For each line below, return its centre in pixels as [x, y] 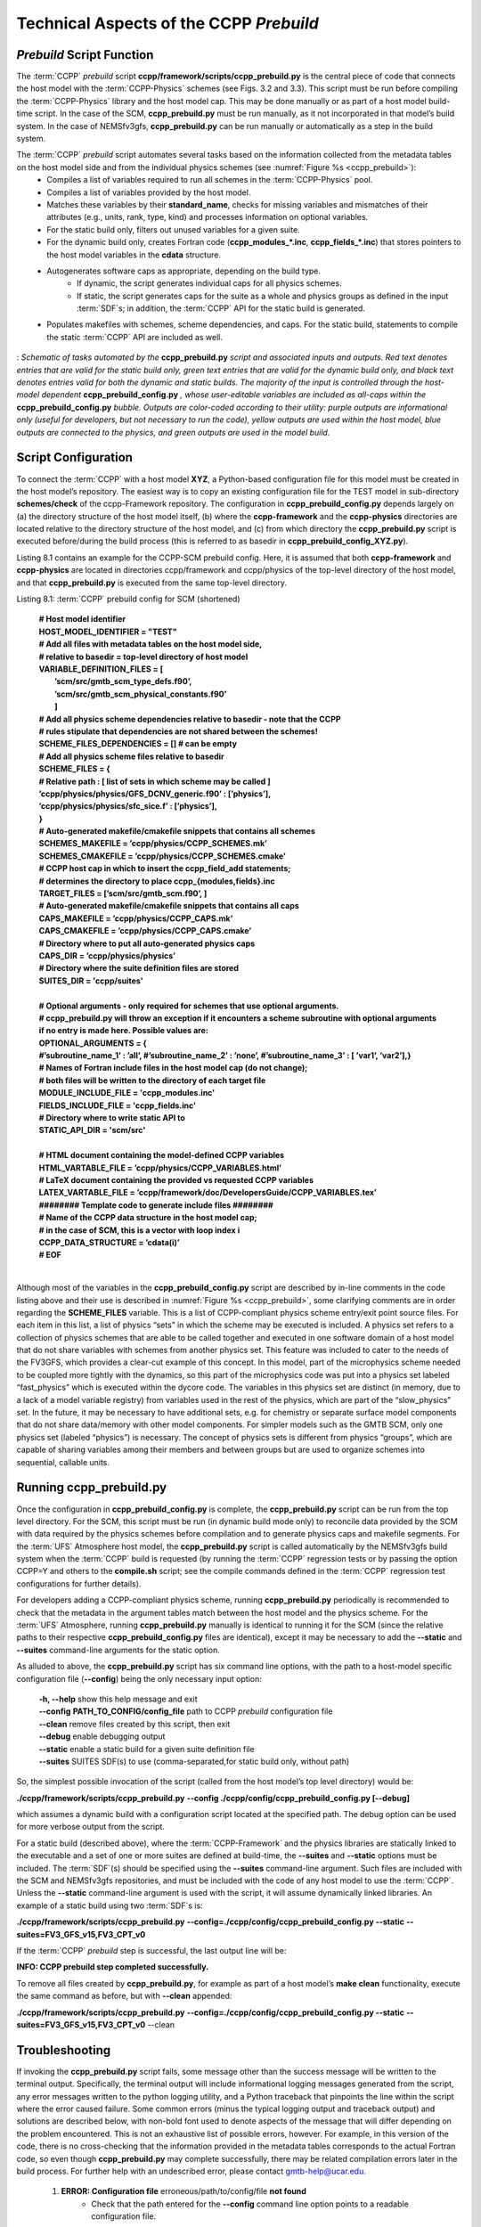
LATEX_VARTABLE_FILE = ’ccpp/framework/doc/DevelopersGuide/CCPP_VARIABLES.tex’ [208, 1193]
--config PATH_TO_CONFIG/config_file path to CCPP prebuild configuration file [186, 1711]
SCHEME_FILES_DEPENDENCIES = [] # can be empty [138, 744]
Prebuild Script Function [85, 55]
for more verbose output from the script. [90, 1827]
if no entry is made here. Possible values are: [123, 1031]
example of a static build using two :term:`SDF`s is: [110, 1905]
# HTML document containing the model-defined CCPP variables [162, 1155]
